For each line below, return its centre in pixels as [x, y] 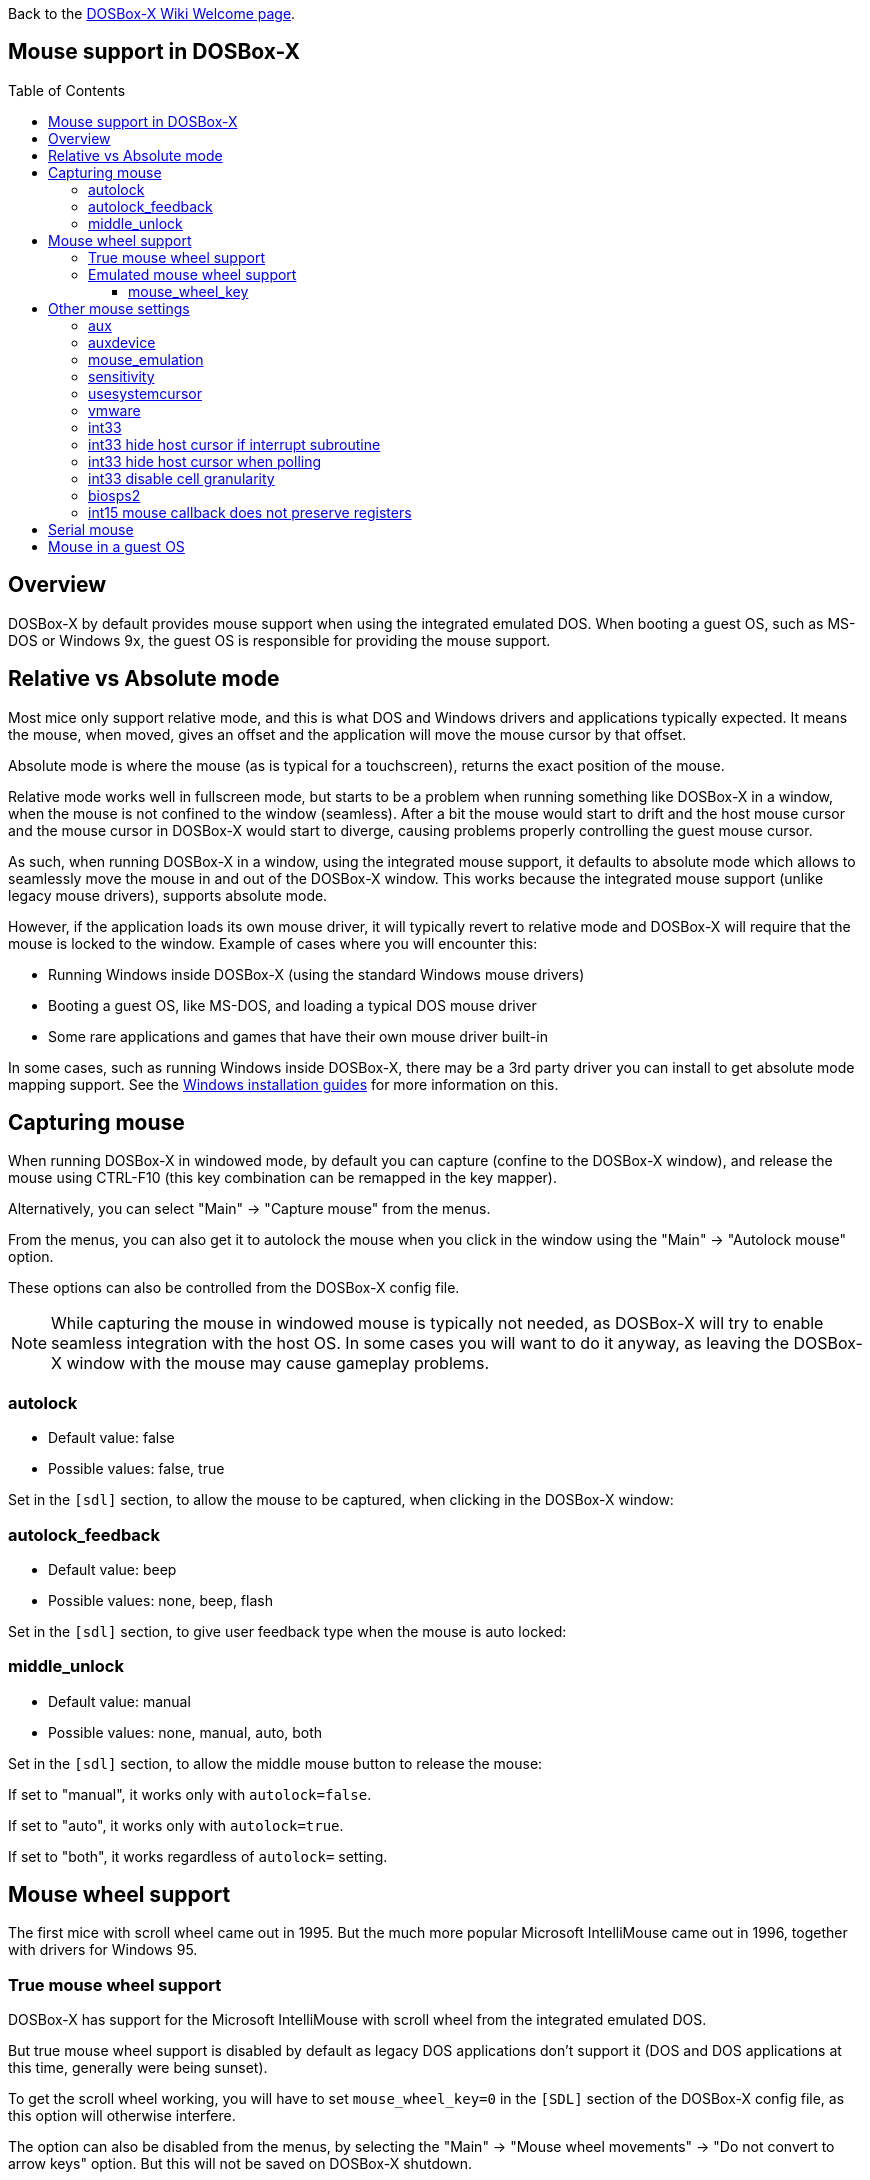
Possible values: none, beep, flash [160, 1600]
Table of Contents [67, 90]
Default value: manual [119, 1701]
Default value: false [111, 1438]
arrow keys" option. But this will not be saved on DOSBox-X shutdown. [240, 2164]
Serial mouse [91, 529]
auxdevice [122, 342]
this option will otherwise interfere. [122, 2116]
